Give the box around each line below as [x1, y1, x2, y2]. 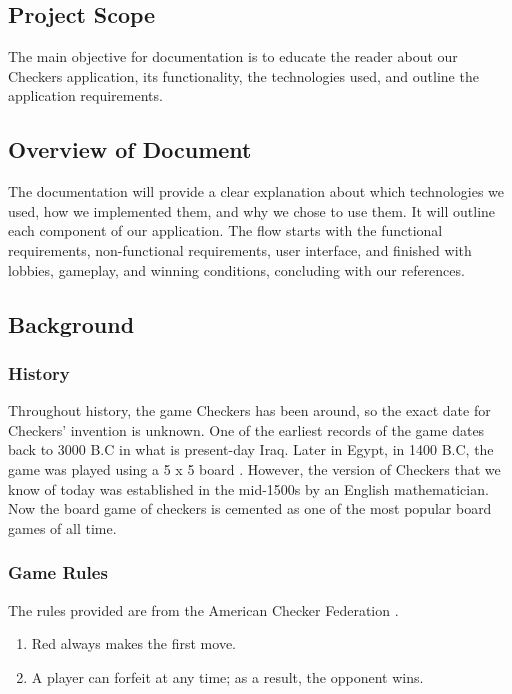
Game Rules [8, 560, 108, 585]
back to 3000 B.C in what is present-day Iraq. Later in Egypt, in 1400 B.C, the [8, 439, 494, 460]
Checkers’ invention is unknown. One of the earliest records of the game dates [8, 419, 485, 440]
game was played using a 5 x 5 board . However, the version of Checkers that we [8, 458, 501, 479]
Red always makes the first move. [31, 633, 236, 654]
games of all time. [8, 517, 117, 538]
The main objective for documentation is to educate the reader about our [8, 46, 458, 67]
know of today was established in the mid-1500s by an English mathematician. [8, 478, 489, 499]
